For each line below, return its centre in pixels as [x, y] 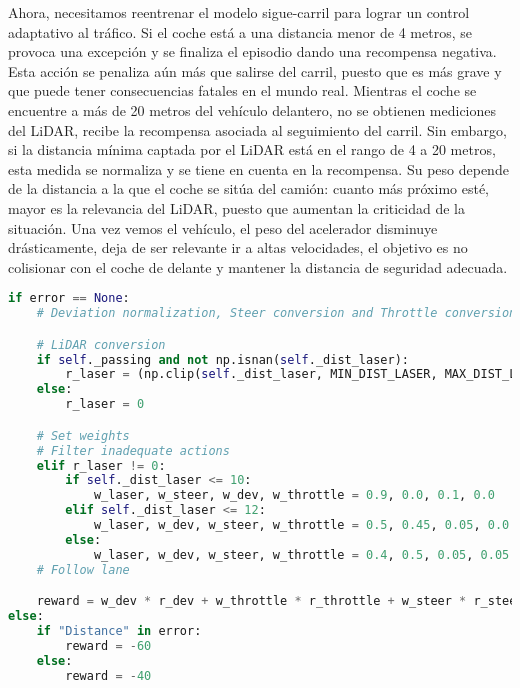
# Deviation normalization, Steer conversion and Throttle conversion [276, 313]
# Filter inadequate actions [133, 450]
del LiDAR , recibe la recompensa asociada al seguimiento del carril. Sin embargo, [257, 129]
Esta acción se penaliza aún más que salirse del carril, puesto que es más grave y [255, 70]
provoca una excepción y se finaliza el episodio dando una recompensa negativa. [252, 51]
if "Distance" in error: [119, 630]
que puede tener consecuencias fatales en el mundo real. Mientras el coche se [242, 90]
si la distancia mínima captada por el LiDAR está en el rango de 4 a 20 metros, [252, 149]
